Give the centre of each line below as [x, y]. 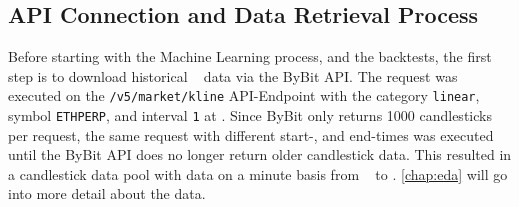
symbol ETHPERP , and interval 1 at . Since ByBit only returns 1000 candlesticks [250, 115]
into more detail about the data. [107, 193]
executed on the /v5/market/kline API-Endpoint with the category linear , [244, 95]
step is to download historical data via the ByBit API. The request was [233, 75]
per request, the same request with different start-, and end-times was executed [251, 134]
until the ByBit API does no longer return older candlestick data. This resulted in [260, 154]
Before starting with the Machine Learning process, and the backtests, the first [250, 56]
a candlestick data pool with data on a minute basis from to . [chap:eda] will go [258, 173]
